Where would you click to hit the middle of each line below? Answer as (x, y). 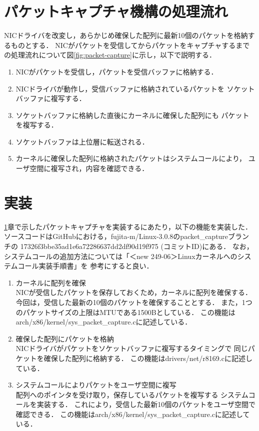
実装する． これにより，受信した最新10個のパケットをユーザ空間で (146, 404)
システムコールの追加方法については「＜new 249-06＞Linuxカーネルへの (121, 256)
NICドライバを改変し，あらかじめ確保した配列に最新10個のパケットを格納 (126, 35)
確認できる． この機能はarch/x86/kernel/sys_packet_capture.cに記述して (133, 414)
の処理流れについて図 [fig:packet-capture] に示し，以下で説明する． (110, 55)
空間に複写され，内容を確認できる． (89, 168)
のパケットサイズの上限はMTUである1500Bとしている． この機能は (125, 312)
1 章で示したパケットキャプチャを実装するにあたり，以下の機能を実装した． (128, 226)
